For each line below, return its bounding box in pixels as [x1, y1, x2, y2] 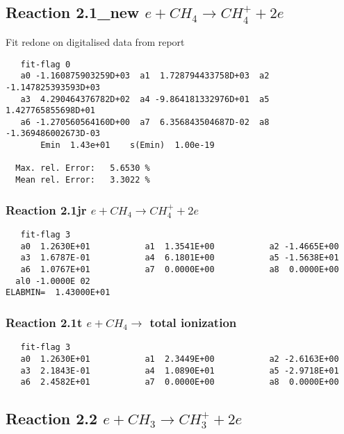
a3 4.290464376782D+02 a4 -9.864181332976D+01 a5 [20, 94, 270, 104]
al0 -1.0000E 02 [15, 276, 90, 286]
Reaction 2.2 [6, 408, 98, 429]
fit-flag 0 [20, 59, 71, 69]
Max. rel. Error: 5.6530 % [15, 163, 150, 174]
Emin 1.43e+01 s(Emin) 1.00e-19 [40, 140, 215, 151]
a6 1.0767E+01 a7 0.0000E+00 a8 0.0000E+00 [20, 265, 339, 275]
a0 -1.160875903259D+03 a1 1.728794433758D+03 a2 [20, 71, 270, 81]
